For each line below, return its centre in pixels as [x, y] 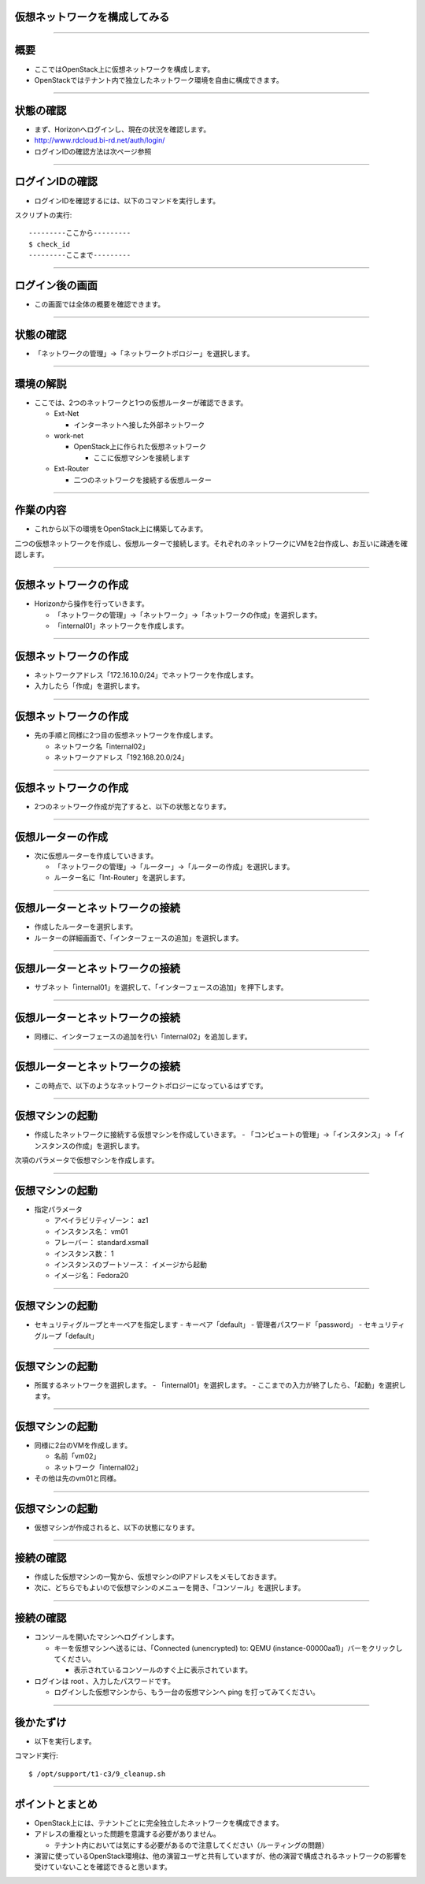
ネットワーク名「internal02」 [102, 746]
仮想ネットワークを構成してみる [92, 17]
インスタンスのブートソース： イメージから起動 [131, 1265]
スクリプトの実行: [43, 215]
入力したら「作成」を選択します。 [89, 686]
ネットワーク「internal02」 [98, 1467]
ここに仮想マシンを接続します [142, 458]
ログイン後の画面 [56, 285]
